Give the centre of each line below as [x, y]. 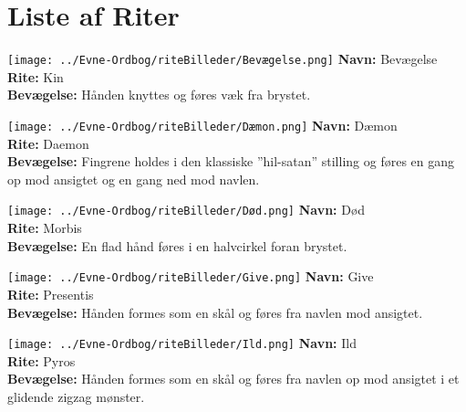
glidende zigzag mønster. [76, 396]
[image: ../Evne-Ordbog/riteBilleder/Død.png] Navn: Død [186, 210]
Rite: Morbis [45, 228]
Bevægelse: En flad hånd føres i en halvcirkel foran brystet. [177, 245]
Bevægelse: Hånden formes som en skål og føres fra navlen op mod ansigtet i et [233, 379]
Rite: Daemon [48, 143]
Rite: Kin [36, 76]
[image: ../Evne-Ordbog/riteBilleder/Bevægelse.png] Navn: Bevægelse [223, 59]
